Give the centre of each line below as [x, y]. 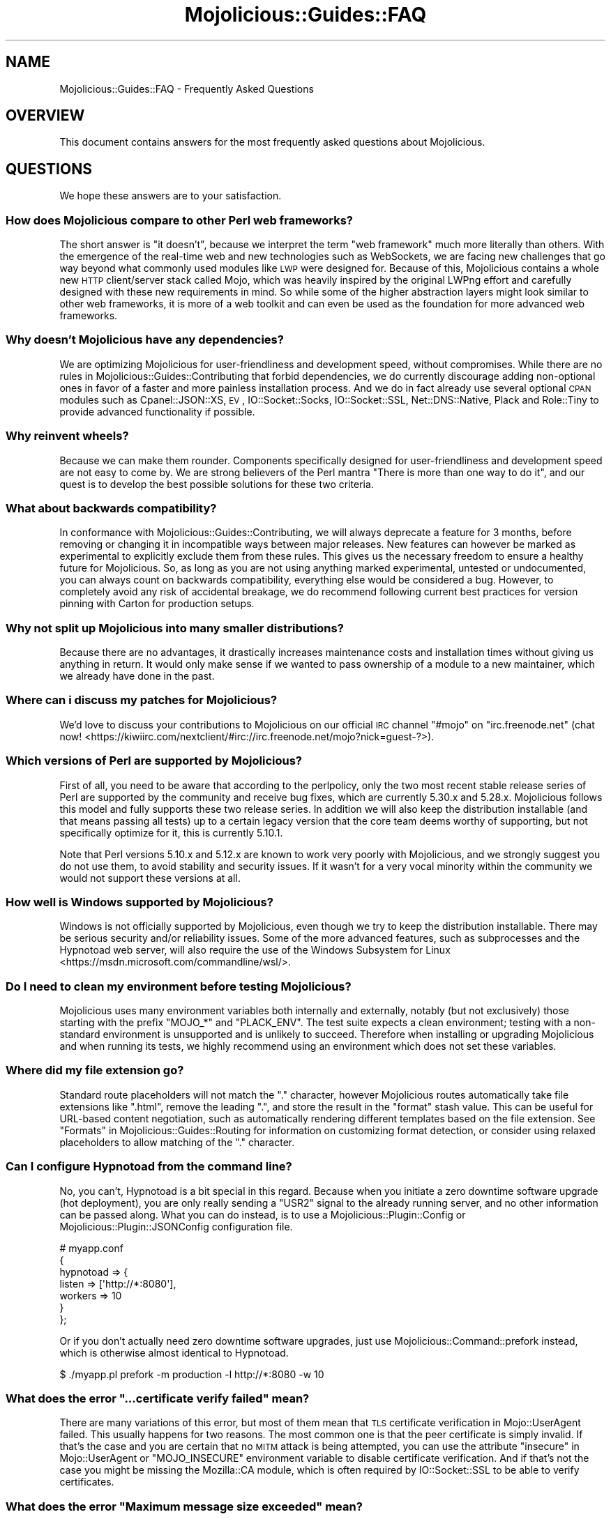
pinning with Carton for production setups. [157, 604]
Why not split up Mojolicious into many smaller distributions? [175, 628]
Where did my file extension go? [95, 1070]
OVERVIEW [45, 116]
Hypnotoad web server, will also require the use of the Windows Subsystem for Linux [255, 950]
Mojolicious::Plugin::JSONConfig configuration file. [176, 1226]
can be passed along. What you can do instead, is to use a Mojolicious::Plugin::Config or [263, 1214]
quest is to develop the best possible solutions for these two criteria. [217, 484]
